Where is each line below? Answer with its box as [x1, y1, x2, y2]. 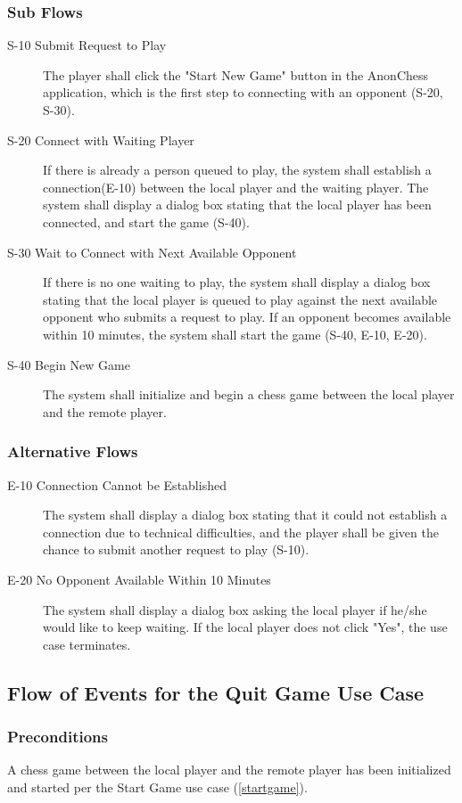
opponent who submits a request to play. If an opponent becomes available [43, 307, 451, 326]
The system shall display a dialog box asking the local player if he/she [43, 600, 427, 619]
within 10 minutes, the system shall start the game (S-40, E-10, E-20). [43, 324, 427, 343]
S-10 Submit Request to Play [7, 36, 167, 54]
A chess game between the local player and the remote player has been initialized [7, 760, 451, 779]
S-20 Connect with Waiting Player [7, 130, 194, 149]
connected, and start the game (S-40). [43, 212, 250, 231]
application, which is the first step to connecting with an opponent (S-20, [43, 83, 443, 102]
